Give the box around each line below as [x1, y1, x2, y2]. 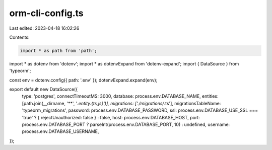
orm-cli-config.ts [9, 8, 84, 19]
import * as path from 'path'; [20, 48, 98, 53]
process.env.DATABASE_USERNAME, [22, 128, 99, 134]
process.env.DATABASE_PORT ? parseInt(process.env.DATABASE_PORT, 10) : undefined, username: [22, 121, 230, 128]
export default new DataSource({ [9, 86, 78, 93]
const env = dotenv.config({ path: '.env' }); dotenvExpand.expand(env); [9, 77, 158, 83]
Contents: [9, 34, 30, 40]
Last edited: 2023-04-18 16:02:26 [9, 25, 80, 31]
